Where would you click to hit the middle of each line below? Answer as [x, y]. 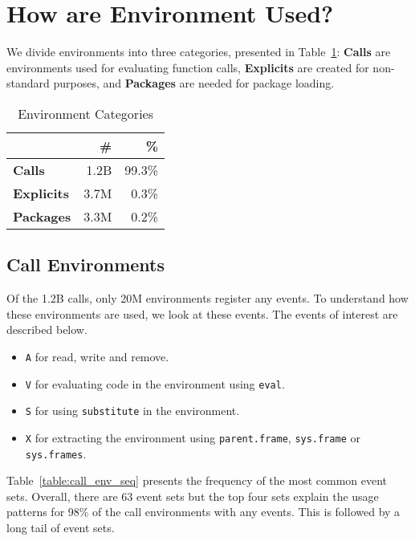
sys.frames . [56, 453]
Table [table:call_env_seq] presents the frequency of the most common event [197, 480]
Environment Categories [85, 113]
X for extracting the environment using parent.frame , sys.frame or [193, 437]
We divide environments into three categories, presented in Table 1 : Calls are [199, 52]
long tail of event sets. [61, 527]
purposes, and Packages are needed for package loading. [194, 83]
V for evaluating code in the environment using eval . [155, 383]
